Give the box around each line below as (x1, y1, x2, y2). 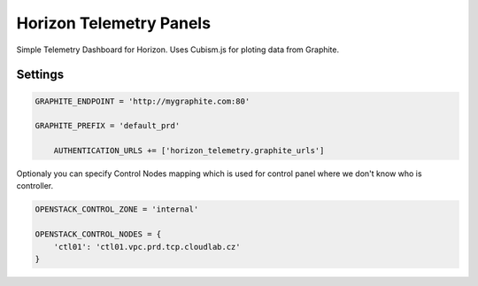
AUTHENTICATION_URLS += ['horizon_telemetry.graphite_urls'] (53, 146, 325, 156)
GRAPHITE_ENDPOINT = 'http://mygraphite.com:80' (35, 96, 251, 106)
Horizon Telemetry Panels (16, 13, 212, 33)
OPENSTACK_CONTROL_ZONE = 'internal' (35, 205, 199, 214)
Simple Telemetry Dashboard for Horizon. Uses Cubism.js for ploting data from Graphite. (16, 44, 340, 55)
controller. (16, 181, 54, 191)
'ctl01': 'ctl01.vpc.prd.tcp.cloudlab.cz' (53, 242, 241, 251)
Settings (16, 67, 65, 82)
